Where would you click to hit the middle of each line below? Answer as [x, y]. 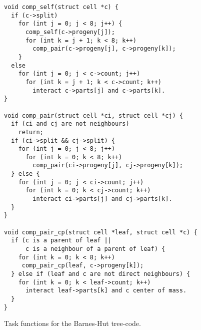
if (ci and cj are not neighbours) [70, 124]
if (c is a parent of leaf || [61, 241]
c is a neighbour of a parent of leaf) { [95, 249]
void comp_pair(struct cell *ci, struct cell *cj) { [93, 115]
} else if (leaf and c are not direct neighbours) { [101, 274]
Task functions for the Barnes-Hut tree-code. [72, 323]
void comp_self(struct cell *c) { [61, 7]
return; [31, 132]
